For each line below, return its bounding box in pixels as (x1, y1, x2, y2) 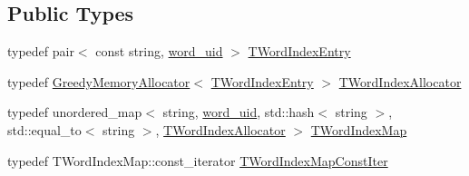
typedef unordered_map (7, 103, 142, 122)
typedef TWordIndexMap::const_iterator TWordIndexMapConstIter (7, 151, 388, 170)
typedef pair (7, 42, 74, 61)
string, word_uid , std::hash (162, 103, 315, 122)
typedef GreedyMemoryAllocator (7, 72, 191, 91)
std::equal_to (7, 120, 82, 139)
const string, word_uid (95, 42, 223, 61)
